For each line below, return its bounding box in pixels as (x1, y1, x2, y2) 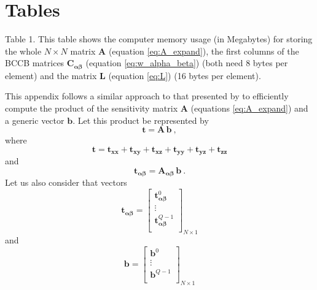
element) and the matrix (5, 69, 97, 82)
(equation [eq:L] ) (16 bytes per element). (108, 69, 261, 82)
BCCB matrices (5, 56, 65, 69)
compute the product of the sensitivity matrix (5, 101, 178, 114)
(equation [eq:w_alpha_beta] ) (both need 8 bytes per (85, 56, 288, 69)
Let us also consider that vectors (5, 176, 127, 189)
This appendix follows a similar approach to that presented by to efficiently (5, 90, 289, 102)
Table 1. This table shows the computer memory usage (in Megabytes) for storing (5, 32, 313, 45)
